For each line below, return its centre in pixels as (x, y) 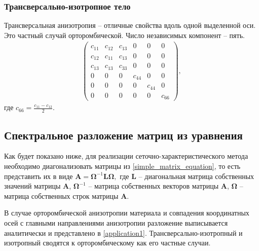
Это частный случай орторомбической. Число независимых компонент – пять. (124, 35)
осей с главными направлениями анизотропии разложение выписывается (116, 223)
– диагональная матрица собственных (196, 176)
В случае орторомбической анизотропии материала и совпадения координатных (127, 213)
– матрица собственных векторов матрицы (154, 186)
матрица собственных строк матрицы (61, 195)
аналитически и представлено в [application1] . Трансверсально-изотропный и (123, 232)
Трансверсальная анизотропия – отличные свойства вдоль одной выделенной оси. (130, 25)
